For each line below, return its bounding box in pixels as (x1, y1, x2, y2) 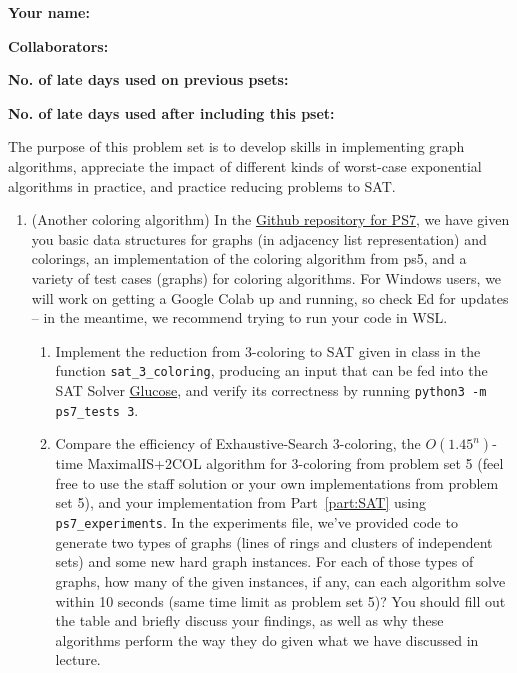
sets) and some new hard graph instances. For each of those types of (55, 551, 474, 572)
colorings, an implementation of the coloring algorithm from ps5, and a (31, 248, 467, 269)
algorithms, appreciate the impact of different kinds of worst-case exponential (8, 155, 482, 176)
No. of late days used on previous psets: (8, 69, 289, 90)
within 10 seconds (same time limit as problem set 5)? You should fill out (55, 590, 506, 611)
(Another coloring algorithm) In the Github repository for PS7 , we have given (31, 209, 510, 230)
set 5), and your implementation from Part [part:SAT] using (55, 492, 426, 513)
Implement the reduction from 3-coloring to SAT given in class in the (55, 340, 481, 361)
